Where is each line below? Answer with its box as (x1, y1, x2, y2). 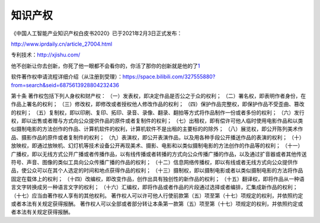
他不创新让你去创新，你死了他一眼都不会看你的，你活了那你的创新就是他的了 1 (11, 62, 200, 69)
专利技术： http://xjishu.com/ (11, 51, 81, 59)
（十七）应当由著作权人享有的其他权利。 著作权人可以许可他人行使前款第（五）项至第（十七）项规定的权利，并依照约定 (11, 192, 303, 199)
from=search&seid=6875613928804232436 (11, 81, 120, 88)
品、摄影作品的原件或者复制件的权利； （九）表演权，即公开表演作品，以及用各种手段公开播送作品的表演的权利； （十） (11, 133, 305, 141)
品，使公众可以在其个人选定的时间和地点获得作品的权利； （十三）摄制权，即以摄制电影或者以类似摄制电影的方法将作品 (11, 167, 303, 174)
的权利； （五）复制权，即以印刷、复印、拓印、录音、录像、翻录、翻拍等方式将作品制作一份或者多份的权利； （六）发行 (11, 109, 305, 116)
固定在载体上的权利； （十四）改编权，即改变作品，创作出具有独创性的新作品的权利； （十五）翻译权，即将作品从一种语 (11, 175, 305, 182)
